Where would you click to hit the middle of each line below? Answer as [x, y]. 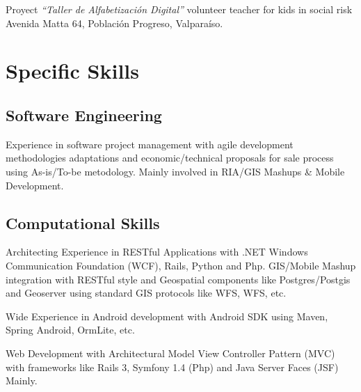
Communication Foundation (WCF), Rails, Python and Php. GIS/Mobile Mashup [181, 265]
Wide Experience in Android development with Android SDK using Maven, [167, 316]
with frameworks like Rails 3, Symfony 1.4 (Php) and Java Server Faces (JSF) [172, 367]
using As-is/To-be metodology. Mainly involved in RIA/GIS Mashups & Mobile [175, 171]
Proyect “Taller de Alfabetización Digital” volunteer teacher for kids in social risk [179, 9]
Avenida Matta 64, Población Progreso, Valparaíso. [114, 23]
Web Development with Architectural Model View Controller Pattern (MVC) [170, 353]
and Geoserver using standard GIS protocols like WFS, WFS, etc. [146, 293]
